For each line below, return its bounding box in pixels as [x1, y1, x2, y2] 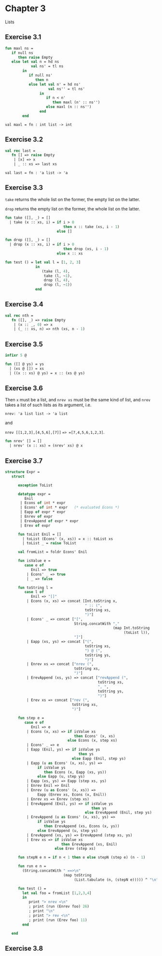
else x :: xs [56, 251, 83, 256]
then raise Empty [17, 55, 53, 60]
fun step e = [17, 716, 44, 720]
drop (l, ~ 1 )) [43, 282, 72, 287]
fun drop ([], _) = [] [5, 238, 51, 242]
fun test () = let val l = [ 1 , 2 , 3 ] [5, 260, 81, 265]
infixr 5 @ [5, 353, 27, 358]
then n [35, 77, 49, 82]
